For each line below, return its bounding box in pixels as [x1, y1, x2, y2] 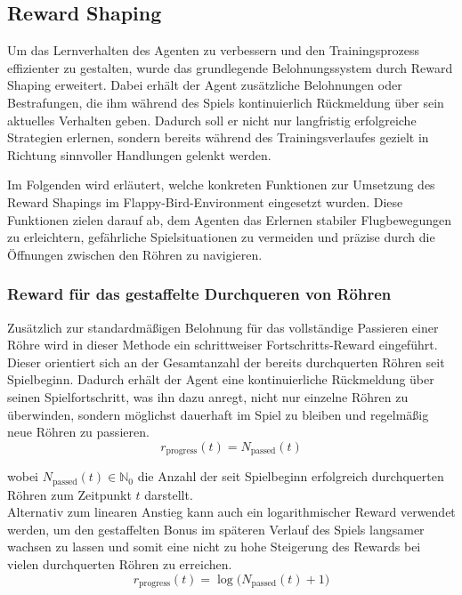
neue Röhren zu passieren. [7, 422, 150, 441]
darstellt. [144, 485, 193, 503]
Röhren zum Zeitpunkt [7, 485, 132, 503]
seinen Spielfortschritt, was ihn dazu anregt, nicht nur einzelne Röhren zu [7, 387, 409, 406]
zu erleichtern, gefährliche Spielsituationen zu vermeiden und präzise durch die [7, 228, 435, 246]
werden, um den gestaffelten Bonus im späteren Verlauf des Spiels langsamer [7, 519, 425, 538]
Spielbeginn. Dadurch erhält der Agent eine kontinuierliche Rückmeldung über [7, 370, 434, 389]
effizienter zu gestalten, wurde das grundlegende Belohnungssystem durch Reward [7, 58, 453, 76]
